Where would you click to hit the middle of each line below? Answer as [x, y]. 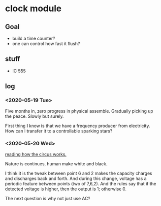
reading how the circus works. [36, 154]
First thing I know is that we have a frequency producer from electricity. [78, 126]
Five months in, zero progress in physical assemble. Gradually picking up [79, 111]
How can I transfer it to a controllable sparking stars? [59, 131]
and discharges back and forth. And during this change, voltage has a [76, 178]
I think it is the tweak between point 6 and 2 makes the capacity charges [79, 173]
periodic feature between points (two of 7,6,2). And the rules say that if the [81, 183]
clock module [33, 9]
